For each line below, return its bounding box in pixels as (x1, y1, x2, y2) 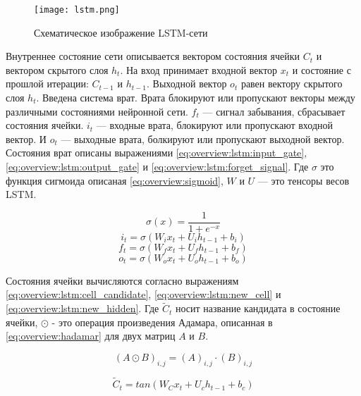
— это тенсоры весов (257, 173, 350, 187)
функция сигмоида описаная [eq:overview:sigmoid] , (6, 173, 224, 187)
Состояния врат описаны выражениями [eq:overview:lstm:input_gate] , (6, 145, 307, 160)
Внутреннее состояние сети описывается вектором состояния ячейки (6, 49, 300, 63)
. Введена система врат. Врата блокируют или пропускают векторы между (36, 90, 355, 105)
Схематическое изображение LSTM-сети (34, 25, 208, 39)
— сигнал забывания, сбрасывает (202, 104, 345, 118)
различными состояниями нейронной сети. (6, 104, 188, 118)
